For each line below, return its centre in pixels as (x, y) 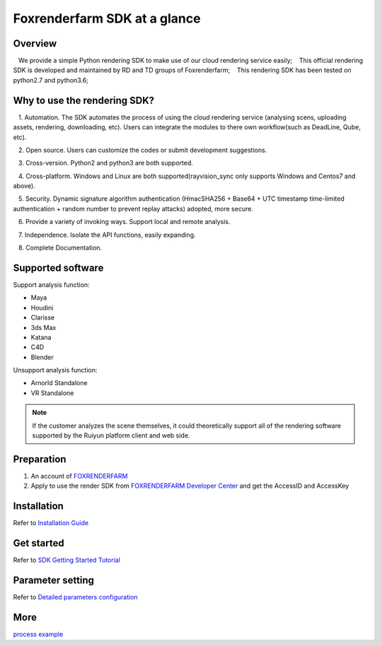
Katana (41, 337)
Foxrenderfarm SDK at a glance (107, 18)
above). (24, 186)
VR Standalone (52, 393)
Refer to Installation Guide (51, 523)
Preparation (40, 459)
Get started (39, 543)
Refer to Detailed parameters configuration (75, 597)
